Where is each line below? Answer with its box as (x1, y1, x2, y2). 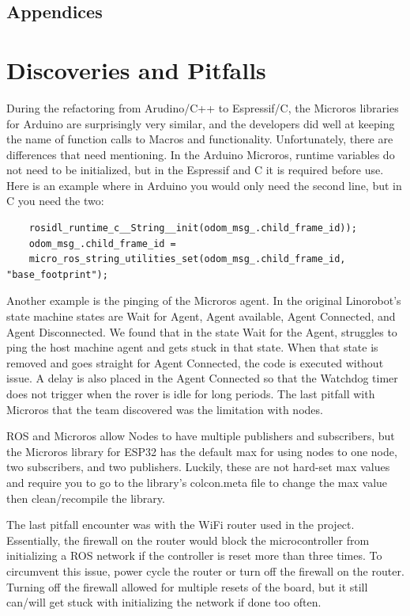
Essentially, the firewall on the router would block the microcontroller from (6, 531, 370, 548)
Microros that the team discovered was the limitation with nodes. (6, 401, 323, 417)
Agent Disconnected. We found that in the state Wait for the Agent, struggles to (6, 323, 397, 340)
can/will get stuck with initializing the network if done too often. (6, 594, 322, 610)
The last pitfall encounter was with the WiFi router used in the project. (6, 516, 355, 533)
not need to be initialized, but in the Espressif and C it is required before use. (6, 162, 384, 178)
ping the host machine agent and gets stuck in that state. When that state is (6, 339, 378, 356)
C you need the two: (6, 192, 104, 209)
